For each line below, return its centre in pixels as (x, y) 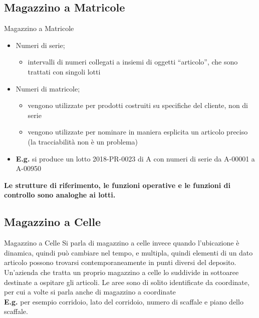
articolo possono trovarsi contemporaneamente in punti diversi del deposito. (120, 262)
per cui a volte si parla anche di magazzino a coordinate (90, 292)
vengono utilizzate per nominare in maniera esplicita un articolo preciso (138, 132)
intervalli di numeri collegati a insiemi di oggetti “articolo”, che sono (133, 62)
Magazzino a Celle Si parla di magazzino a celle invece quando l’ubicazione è (122, 243)
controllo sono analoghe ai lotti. (60, 195)
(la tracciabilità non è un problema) (83, 141)
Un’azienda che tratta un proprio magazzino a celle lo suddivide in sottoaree (121, 272)
